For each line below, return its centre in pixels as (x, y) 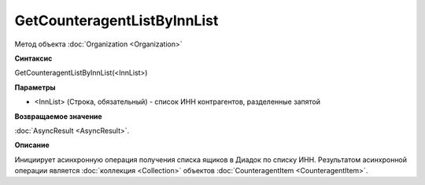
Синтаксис (33, 58)
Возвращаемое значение (58, 116)
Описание (32, 145)
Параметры (35, 87)
